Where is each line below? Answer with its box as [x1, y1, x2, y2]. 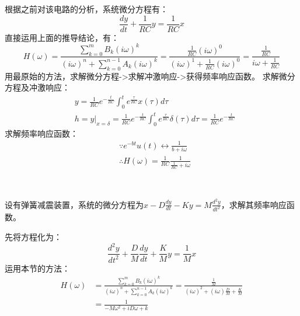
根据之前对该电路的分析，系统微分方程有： [5, 3, 168, 15]
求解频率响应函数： [5, 127, 78, 139]
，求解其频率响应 [221, 198, 287, 210]
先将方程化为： [5, 231, 62, 243]
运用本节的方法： [5, 262, 70, 274]
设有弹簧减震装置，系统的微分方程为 [5, 198, 144, 210]
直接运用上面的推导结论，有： [5, 31, 119, 43]
